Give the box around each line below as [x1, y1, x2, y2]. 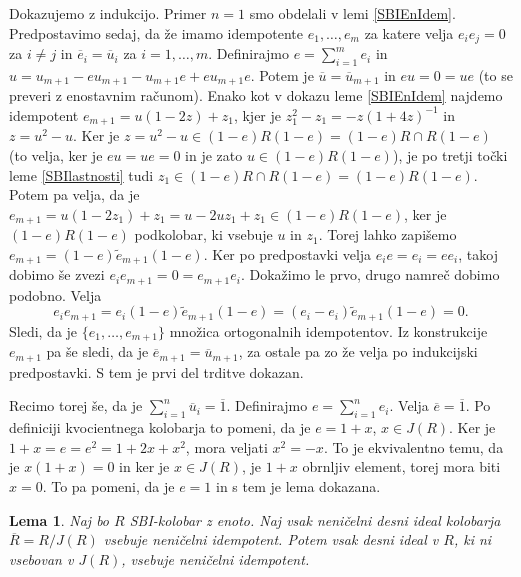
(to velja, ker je [9, 144, 103, 165]
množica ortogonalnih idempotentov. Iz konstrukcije [169, 320, 488, 341]
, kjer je [233, 104, 282, 125]
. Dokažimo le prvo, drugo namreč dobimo [240, 264, 500, 285]
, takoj [458, 243, 498, 264]
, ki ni [453, 529, 492, 550]
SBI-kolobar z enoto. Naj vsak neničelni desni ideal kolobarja [129, 509, 501, 530]
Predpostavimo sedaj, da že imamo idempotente [9, 22, 303, 43]
